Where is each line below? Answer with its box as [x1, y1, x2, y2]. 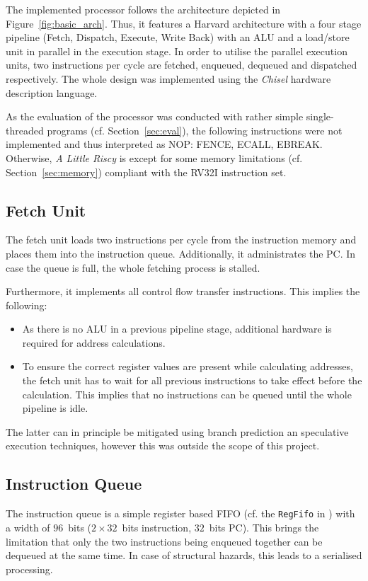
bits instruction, [122, 519, 192, 534]
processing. [6, 561, 53, 576]
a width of [6, 519, 50, 534]
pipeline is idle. [22, 401, 88, 415]
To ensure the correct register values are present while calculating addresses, [22, 359, 353, 374]
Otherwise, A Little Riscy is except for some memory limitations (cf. [6, 150, 303, 165]
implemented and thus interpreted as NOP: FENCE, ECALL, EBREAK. [6, 137, 323, 151]
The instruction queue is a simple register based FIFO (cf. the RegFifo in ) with [6, 506, 355, 521]
